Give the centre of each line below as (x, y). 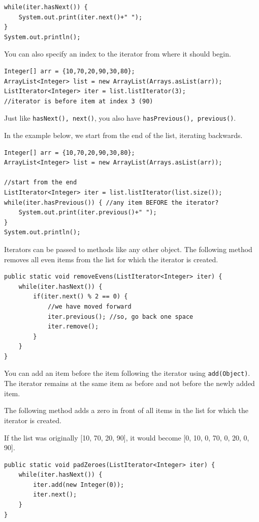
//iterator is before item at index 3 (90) (79, 101)
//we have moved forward (89, 306)
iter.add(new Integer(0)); (79, 485)
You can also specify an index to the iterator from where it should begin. (118, 54)
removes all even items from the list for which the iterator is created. (111, 259)
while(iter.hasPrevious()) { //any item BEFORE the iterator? (111, 202)
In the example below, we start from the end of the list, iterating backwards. (123, 135)
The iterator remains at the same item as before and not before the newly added (129, 383)
